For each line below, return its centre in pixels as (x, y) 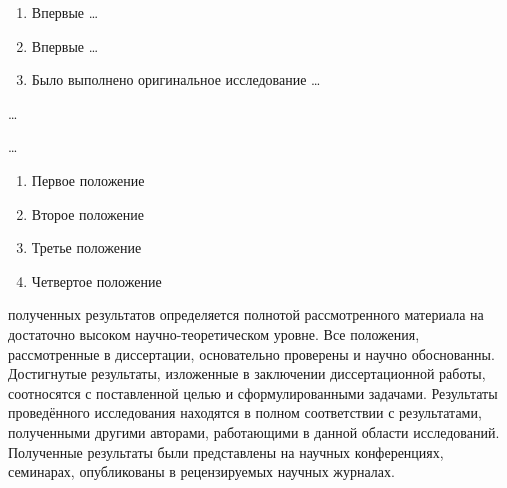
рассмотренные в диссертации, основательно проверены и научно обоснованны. (251, 353)
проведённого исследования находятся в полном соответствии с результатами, (245, 412)
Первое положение (88, 179)
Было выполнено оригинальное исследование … (176, 79)
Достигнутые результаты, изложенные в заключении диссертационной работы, (247, 373)
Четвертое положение (96, 280)
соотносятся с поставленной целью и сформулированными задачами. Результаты (253, 392)
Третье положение (86, 247)
